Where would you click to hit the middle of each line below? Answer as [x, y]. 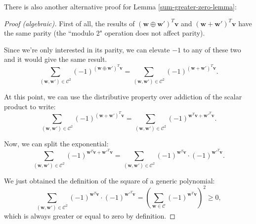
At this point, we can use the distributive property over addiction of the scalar [123, 96]
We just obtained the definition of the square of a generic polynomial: [109, 180]
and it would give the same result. [56, 59]
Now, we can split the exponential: [56, 144]
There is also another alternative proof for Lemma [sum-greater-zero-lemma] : [120, 6]
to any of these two [212, 49]
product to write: [30, 106]
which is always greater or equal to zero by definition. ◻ [90, 215]
